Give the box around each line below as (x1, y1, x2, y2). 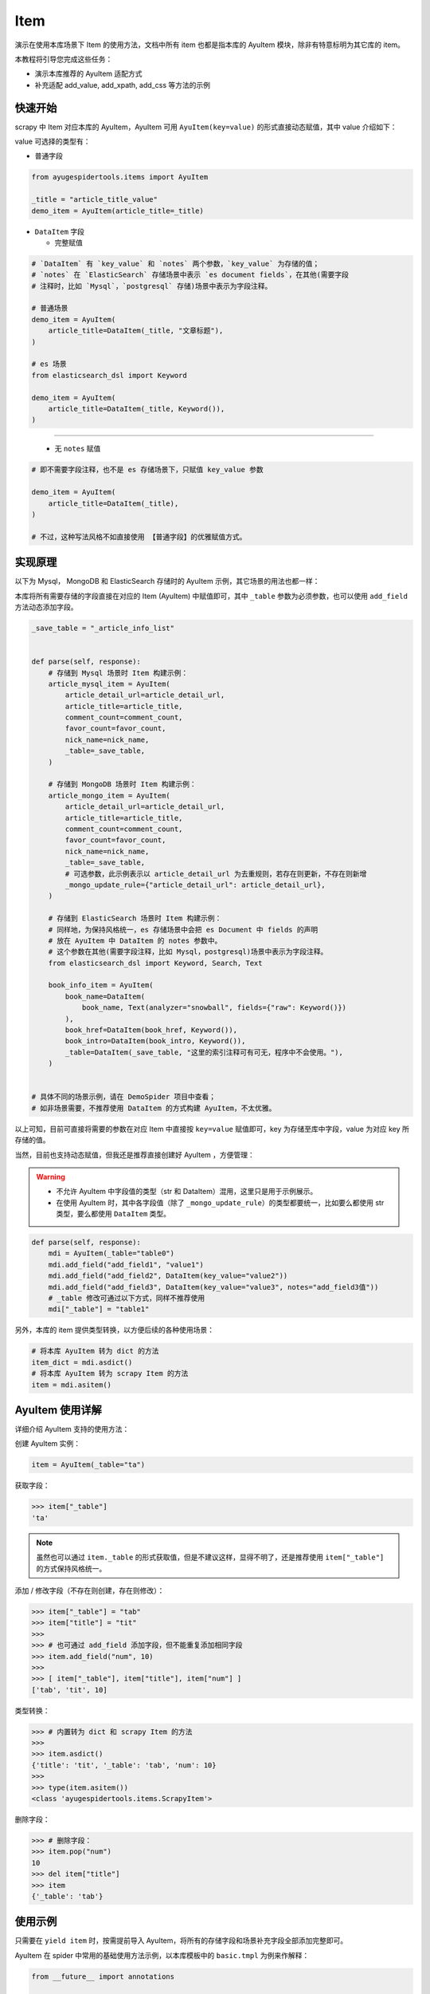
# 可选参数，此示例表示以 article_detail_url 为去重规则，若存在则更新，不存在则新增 (64, 869, 367, 878)
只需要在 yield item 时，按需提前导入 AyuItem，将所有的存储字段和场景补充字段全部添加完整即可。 (14, 1936, 348, 1945)
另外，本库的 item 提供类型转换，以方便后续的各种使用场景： (14, 1325, 215, 1335)
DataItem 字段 (34, 227, 85, 236)
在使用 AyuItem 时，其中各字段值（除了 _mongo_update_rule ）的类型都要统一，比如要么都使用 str (56, 1197, 385, 1208)
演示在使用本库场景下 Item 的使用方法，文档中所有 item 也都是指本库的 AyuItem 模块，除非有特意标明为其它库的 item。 (14, 40, 405, 49)
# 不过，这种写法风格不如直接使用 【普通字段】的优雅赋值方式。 (31, 532, 247, 542)
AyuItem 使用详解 (14, 1403, 103, 1417)
